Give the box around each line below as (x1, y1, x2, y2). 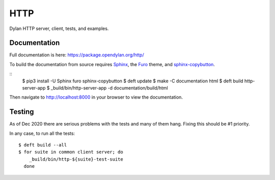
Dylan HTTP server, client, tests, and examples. (9, 25, 109, 32)
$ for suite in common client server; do (18, 149, 123, 155)
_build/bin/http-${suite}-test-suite (29, 156, 123, 162)
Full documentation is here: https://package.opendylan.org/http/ (9, 52, 145, 58)
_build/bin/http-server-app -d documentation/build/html (50, 85, 168, 91)
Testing (9, 107, 34, 116)
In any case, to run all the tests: (9, 130, 75, 136)
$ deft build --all (18, 142, 67, 148)
